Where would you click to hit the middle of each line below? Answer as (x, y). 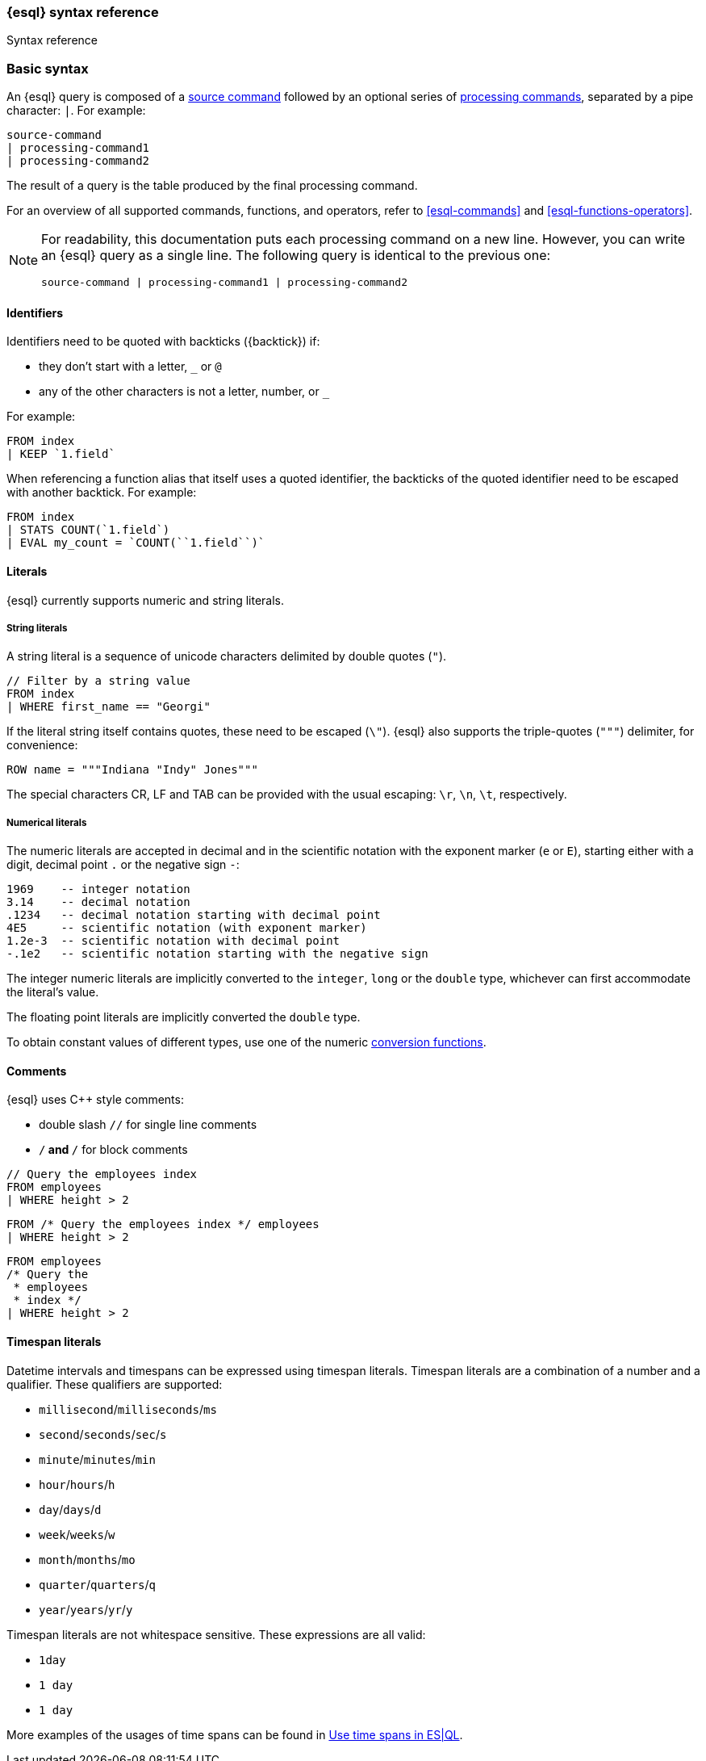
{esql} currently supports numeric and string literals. (146, 600)
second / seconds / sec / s (103, 1434)
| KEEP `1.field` (61, 454)
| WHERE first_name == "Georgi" (109, 707)
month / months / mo (87, 1559)
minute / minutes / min (97, 1459)
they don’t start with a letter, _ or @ (130, 367)
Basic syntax (48, 68)
